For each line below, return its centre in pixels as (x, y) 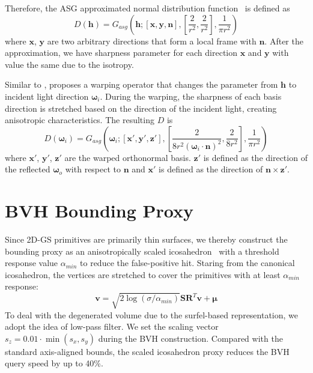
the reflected (28, 169)
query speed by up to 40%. (54, 363)
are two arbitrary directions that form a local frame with (152, 41)
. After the (284, 41)
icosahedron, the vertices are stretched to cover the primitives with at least (143, 274)
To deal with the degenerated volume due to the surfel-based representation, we (152, 314)
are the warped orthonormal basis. (128, 157)
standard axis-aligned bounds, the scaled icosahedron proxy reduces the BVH (147, 351)
